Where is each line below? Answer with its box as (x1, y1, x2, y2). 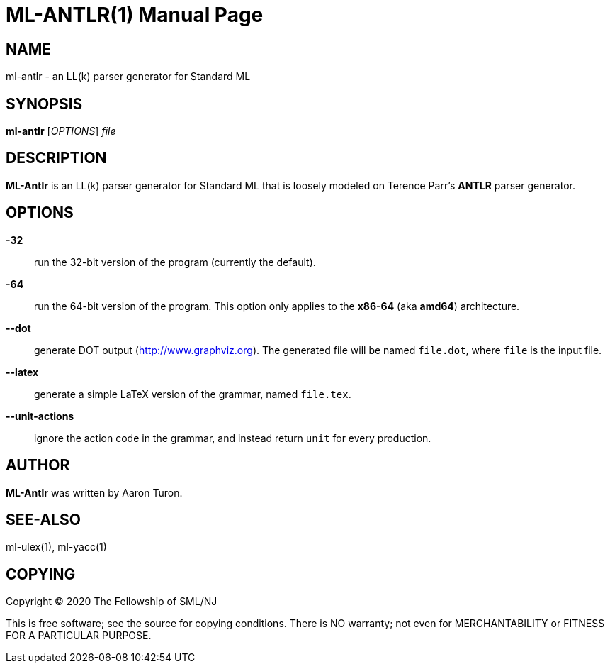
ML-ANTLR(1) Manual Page (6, 3, 264, 27)
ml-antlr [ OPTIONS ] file (6, 125, 116, 138)
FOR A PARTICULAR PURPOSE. (6, 629, 152, 642)
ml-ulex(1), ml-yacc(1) (6, 541, 107, 553)
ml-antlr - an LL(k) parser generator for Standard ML (6, 70, 251, 83)
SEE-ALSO (6, 510, 81, 529)
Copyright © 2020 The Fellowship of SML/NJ (6, 595, 218, 608)
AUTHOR (6, 456, 70, 475)
